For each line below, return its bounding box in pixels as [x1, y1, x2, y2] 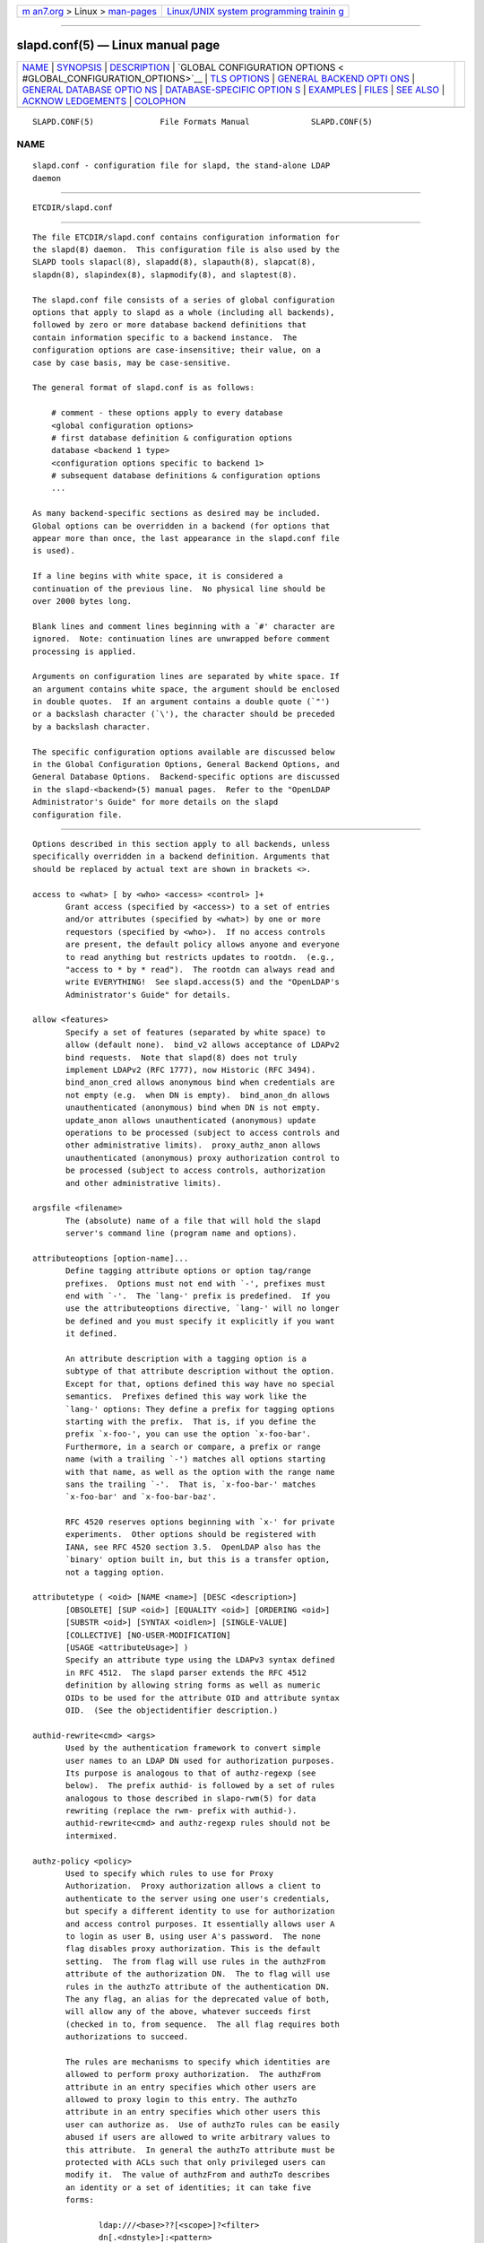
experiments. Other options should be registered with [65, 1530, 316, 1540]
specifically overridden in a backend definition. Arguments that [32, 851, 331, 861]
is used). [32, 545, 75, 556]
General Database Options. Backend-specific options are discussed [32, 772, 340, 782]
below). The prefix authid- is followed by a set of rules [65, 1781, 335, 1791]
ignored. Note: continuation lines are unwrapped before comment [32, 633, 331, 644]
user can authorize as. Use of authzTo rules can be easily [65, 2119, 340, 2130]
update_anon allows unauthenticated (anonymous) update [65, 1115, 316, 1125]
